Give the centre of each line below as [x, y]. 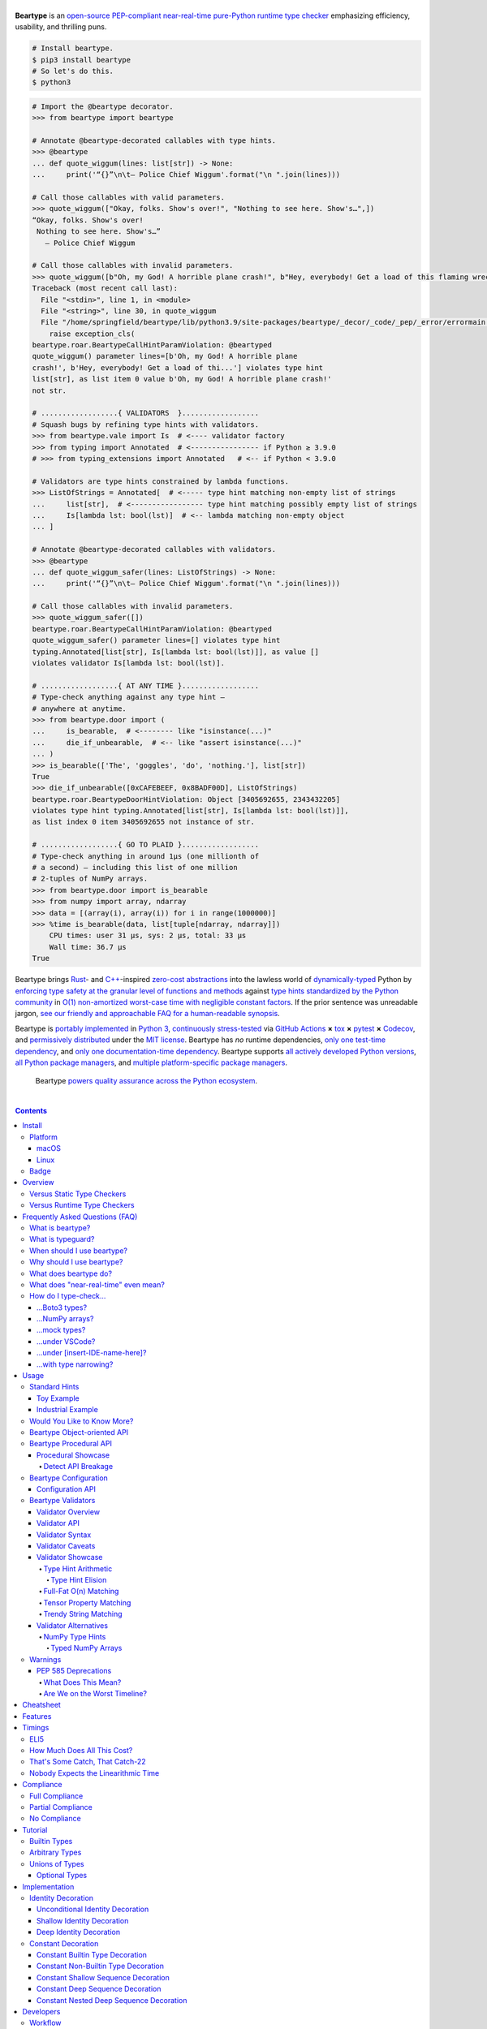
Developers [41, 2011]
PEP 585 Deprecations [74, 1671]
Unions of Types [57, 1863]
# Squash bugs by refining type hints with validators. [146, 424]
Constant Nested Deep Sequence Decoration [112, 2000]
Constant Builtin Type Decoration [92, 1954]
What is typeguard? [62, 1239]
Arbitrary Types [56, 1852]
